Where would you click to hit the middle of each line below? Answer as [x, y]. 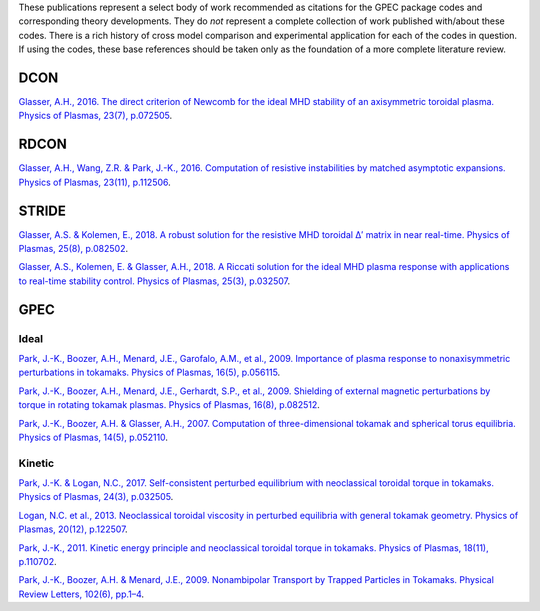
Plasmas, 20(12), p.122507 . [73, 529]
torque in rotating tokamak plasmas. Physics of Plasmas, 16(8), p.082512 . [169, 405]
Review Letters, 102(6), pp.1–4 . [81, 594]
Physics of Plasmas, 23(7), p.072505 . [95, 116]
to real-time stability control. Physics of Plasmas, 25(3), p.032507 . [154, 281]
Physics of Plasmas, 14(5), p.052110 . [93, 437]
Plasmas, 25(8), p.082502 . [73, 249]
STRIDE [42, 210]
